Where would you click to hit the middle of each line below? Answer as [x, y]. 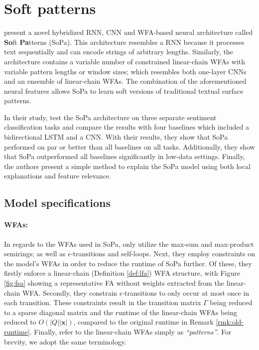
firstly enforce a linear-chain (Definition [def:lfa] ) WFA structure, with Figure [122, 273]
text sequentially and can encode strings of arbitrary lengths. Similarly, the [119, 52]
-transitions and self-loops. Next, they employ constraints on [163, 254]
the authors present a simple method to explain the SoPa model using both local [127, 166]
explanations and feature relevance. [58, 176]
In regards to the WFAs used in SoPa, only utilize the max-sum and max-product [129, 244]
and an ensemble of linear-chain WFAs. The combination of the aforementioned [125, 81]
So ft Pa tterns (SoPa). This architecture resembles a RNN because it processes [124, 42]
